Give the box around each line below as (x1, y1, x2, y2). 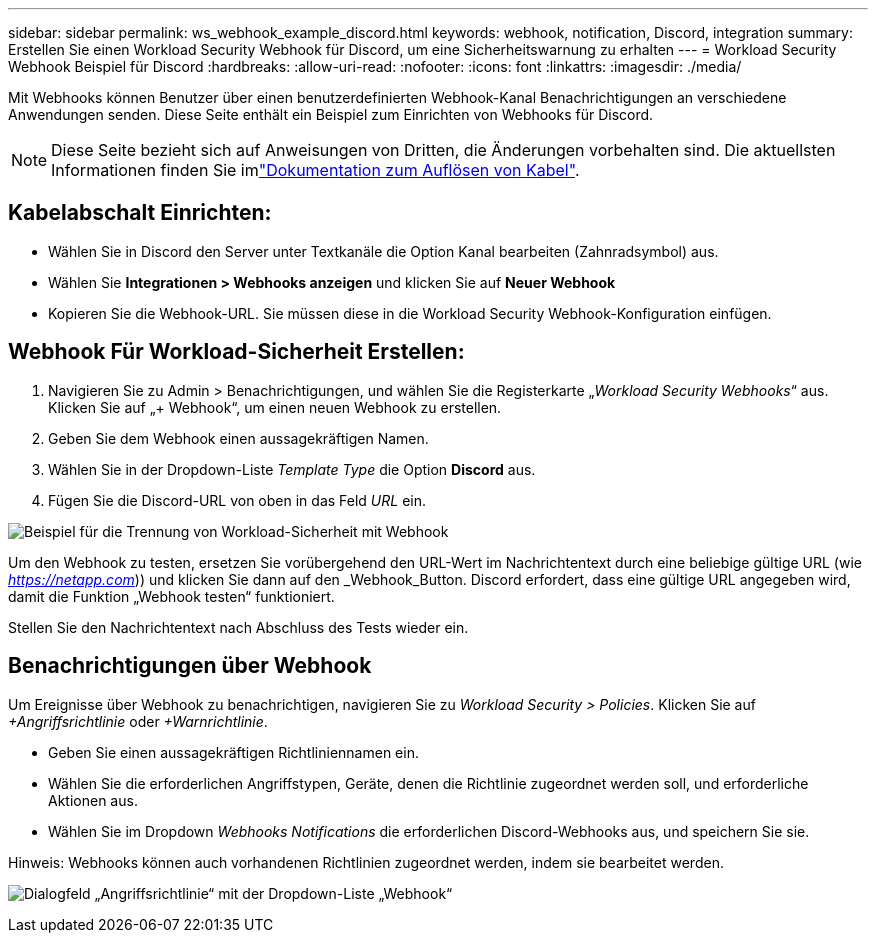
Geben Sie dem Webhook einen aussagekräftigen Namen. (48, 429, 429, 447)
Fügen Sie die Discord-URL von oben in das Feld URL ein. (48, 491, 426, 509)
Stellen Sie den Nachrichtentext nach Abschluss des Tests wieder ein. (8, 618, 469, 636)
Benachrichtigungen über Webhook (8, 653, 372, 679)
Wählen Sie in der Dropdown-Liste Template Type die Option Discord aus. (48, 460, 536, 478)
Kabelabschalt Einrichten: (8, 200, 272, 226)
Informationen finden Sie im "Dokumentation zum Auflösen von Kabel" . (51, 160, 580, 180)
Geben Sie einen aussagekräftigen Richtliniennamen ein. (48, 743, 419, 761)
